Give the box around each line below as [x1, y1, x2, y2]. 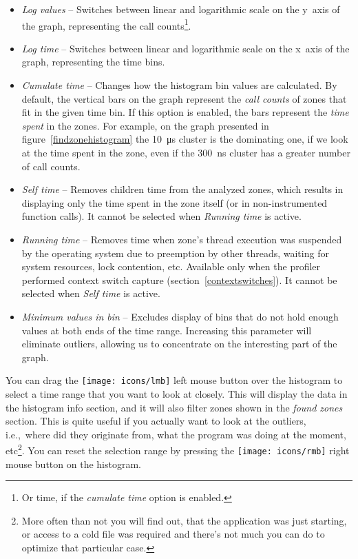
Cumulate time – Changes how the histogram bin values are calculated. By [21, 78, 337, 92]
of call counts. [21, 159, 81, 173]
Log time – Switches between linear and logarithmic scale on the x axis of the [21, 41, 350, 55]
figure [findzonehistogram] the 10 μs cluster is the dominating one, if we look [21, 132, 348, 146]
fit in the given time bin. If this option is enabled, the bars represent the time [21, 105, 349, 119]
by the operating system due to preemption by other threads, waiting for [21, 245, 329, 260]
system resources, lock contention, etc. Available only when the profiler [21, 259, 321, 274]
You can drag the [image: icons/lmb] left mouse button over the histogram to [6, 373, 343, 387]
